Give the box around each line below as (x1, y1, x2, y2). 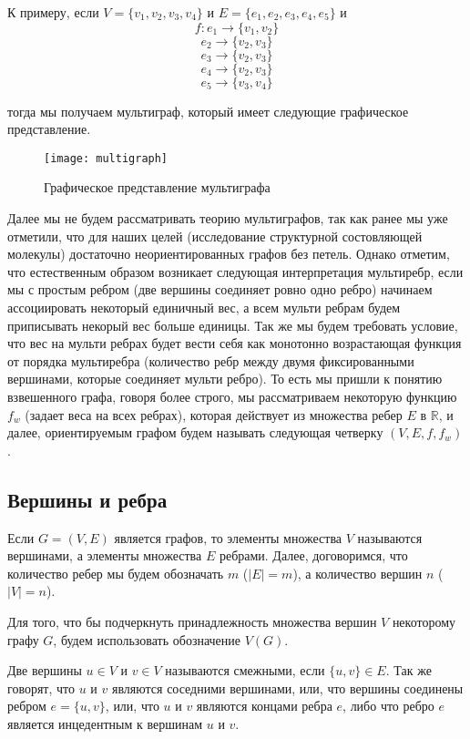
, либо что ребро (342, 696, 434, 715)
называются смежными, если (165, 661, 325, 680)
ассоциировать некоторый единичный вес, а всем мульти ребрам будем (7, 298, 401, 316)
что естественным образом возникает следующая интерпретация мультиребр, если (7, 262, 464, 281)
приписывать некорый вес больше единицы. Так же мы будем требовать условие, (7, 315, 458, 334)
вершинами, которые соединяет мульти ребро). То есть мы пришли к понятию (7, 369, 443, 388)
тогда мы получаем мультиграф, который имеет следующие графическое (7, 101, 409, 120)
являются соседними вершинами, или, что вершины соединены (111, 678, 464, 697)
